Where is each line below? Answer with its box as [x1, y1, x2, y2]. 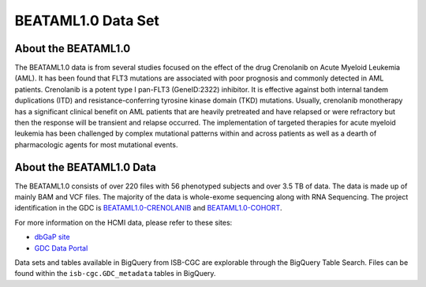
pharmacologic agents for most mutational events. [14, 140, 178, 149]
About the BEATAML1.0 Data [14, 160, 157, 173]
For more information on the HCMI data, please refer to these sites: [14, 218, 233, 227]
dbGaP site [34, 233, 70, 242]
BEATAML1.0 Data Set [14, 12, 159, 29]
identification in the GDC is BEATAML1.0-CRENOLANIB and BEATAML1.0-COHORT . [14, 203, 282, 213]
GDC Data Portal [34, 243, 88, 252]
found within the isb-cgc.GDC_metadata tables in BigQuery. [14, 269, 216, 278]
